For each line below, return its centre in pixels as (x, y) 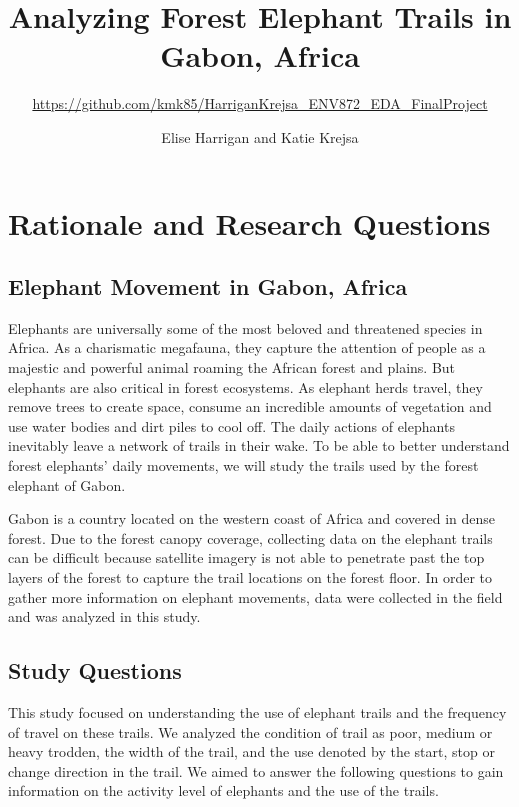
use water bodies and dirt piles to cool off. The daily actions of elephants (231, 425)
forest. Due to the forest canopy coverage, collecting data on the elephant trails (250, 537)
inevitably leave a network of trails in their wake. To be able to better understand (259, 445)
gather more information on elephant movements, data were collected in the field (255, 596)
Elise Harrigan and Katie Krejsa (260, 136)
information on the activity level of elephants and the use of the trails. (223, 790)
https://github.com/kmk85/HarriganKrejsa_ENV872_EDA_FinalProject (260, 103)
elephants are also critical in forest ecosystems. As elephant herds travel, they (245, 386)
